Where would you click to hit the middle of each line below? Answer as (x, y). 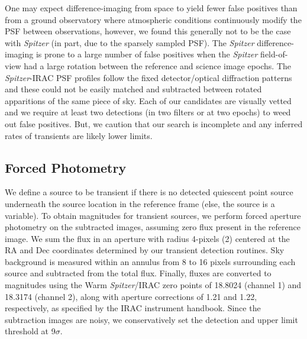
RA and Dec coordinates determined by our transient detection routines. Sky (145, 250)
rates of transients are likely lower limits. (79, 135)
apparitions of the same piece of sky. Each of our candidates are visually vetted (148, 100)
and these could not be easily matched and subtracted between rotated (133, 89)
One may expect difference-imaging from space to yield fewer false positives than (151, 8)
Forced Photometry (66, 167)
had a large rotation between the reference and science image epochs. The (158, 65)
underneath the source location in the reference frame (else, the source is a (140, 203)
